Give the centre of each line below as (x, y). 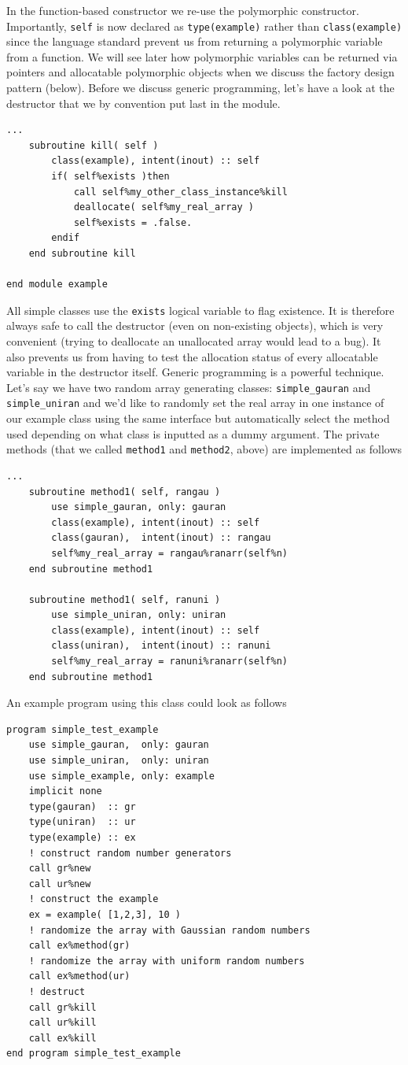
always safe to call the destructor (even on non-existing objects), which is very (195, 325)
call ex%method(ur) (79, 976)
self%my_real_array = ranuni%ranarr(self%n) (169, 662)
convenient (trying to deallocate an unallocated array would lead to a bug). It (194, 341)
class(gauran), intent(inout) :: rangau (161, 538)
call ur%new (60, 884)
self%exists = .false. (133, 222)
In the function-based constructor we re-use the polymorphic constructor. (183, 10)
